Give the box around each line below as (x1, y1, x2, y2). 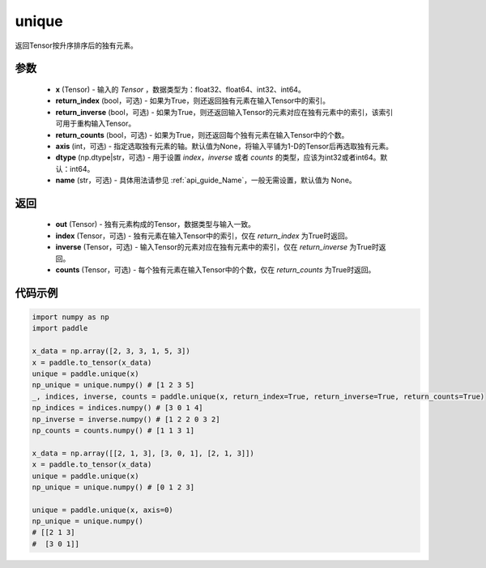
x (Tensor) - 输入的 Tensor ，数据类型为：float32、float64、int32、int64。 (55, 84, 305, 94)
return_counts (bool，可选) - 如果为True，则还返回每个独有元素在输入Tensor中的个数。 (55, 130, 349, 139)
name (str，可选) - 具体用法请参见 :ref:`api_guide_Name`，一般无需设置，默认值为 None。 (55, 175, 356, 186)
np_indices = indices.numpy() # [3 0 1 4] (32, 404, 203, 412)
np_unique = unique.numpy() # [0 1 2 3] (32, 482, 194, 492)
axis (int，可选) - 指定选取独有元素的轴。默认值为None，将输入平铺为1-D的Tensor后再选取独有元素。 (55, 141, 393, 151)
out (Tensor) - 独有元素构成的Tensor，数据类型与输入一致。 (55, 220, 255, 229)
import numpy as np (32, 313, 109, 322)
